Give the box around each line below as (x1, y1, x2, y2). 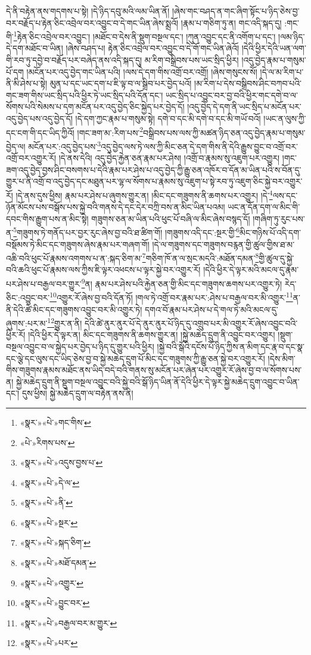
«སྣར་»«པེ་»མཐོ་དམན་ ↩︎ (20, 556, 97, 569)
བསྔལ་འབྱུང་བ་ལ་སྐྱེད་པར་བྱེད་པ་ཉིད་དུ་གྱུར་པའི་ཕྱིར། (6, 340, 154, 352)
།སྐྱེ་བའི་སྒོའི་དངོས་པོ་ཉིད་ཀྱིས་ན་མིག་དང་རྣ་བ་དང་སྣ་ (157, 340, 304, 352)
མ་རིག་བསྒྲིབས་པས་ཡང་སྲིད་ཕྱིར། (144, 54, 239, 66)
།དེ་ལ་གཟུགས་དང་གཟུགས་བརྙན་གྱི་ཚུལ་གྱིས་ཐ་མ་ (152, 238, 295, 250)
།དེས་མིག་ (268, 352, 296, 364)
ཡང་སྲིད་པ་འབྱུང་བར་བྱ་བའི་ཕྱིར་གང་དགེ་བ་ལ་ (165, 88, 298, 101)
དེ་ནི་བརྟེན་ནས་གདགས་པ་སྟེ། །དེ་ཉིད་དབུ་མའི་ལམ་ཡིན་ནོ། (6, 5, 170, 17)
